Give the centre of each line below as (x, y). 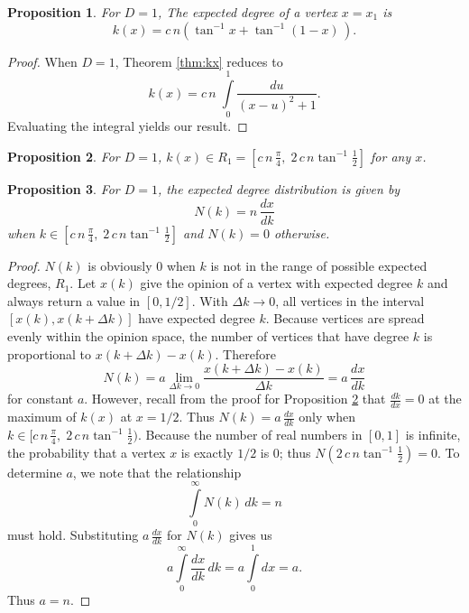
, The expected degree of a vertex (248, 12)
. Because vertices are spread (345, 318)
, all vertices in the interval (350, 300)
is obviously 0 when (142, 265)
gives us (251, 535)
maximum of (42, 417)
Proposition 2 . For (64, 156)
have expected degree (197, 318)
